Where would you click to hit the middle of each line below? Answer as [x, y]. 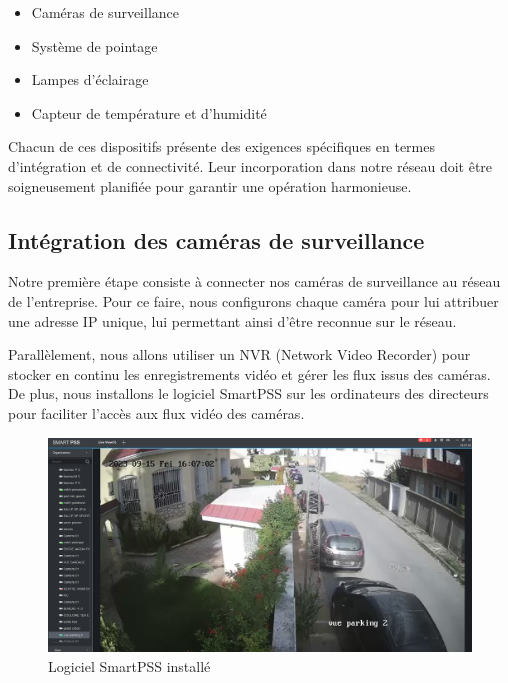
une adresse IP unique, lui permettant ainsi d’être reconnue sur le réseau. [232, 320]
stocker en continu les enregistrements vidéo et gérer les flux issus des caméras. [249, 373]
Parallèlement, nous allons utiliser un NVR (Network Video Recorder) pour [239, 354]
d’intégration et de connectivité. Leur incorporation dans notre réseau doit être [250, 165]
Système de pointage [94, 45]
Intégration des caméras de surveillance [216, 239]
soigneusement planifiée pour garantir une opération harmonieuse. [210, 185]
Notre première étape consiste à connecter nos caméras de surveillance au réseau [254, 281]
